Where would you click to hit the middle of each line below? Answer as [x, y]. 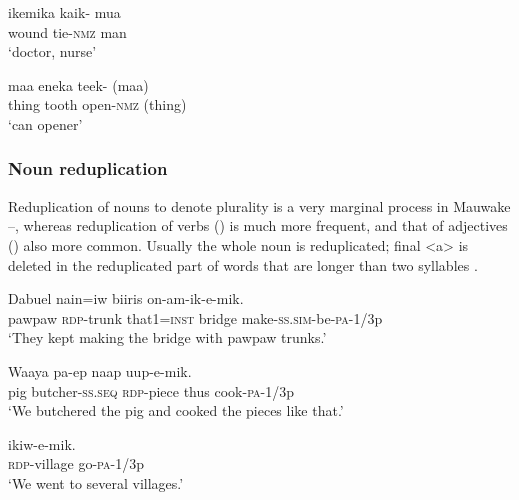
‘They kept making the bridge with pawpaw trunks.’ [167, 337]
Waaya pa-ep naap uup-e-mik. [100, 370]
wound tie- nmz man [67, 31]
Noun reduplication [88, 168]
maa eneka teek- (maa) [78, 84]
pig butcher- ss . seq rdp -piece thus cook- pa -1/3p [151, 390]
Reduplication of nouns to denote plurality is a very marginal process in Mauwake [259, 205]
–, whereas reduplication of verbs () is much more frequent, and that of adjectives [258, 225]
